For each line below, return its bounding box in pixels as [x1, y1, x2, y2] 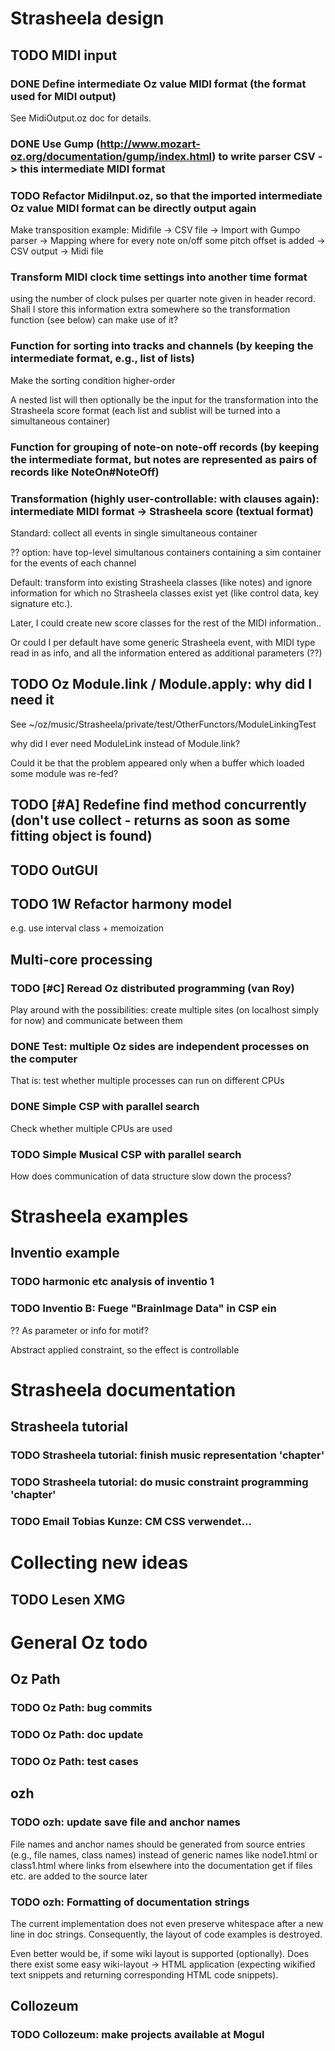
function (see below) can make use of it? [10, 314, 179, 326]
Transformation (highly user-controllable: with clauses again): [10, 492, 320, 506]
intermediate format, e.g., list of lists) [10, 352, 195, 366]
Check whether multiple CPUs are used [10, 1122, 173, 1134]
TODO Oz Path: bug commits [10, 1701, 153, 1715]
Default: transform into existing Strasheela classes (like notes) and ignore [10, 576, 313, 588]
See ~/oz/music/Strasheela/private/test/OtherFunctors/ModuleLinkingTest [10, 718, 317, 730]
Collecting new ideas [10, 1552, 189, 1574]
